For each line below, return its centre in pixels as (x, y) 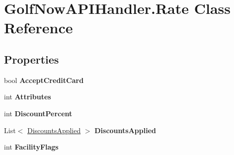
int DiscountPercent (38, 113)
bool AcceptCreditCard (44, 80)
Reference (39, 28)
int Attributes (28, 97)
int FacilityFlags (31, 147)
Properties (32, 59)
